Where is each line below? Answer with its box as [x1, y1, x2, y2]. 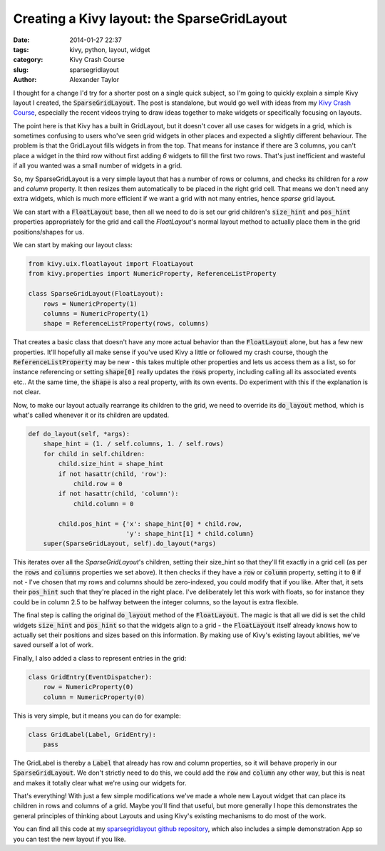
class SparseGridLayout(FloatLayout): [28, 289, 164, 298]
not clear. [13, 388, 41, 396]
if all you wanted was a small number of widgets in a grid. [13, 161, 183, 170]
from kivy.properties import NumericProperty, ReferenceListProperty [28, 269, 277, 278]
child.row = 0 [73, 480, 123, 488]
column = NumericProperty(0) [43, 693, 145, 701]
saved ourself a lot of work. [13, 641, 94, 649]
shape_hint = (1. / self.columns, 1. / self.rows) [43, 440, 224, 448]
